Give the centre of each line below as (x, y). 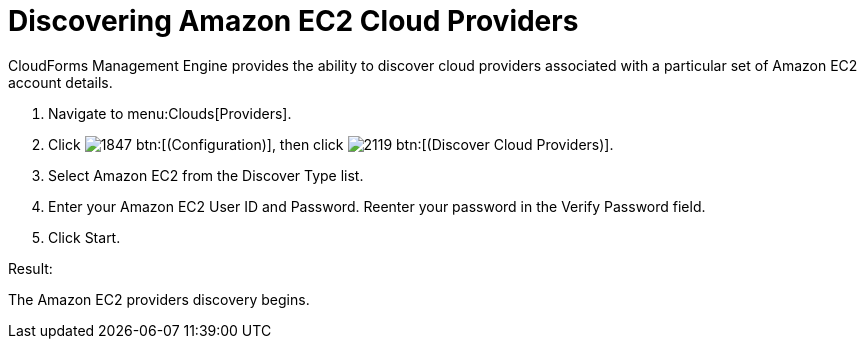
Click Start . (84, 237)
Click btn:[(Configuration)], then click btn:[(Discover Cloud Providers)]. (331, 144)
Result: (30, 268)
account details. (60, 82)
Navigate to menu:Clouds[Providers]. (170, 113)
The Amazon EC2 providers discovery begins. (159, 299)
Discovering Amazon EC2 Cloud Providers (293, 21)
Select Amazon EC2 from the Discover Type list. (206, 175)
